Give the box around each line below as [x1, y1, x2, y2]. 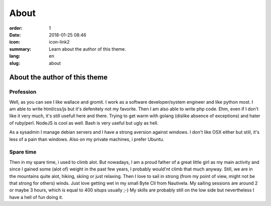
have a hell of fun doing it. [9, 194, 63, 200]
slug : [9, 60, 20, 66]
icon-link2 [49, 39, 70, 45]
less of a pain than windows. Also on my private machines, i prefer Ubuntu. [9, 136, 165, 142]
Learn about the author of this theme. [49, 46, 126, 52]
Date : [9, 32, 21, 38]
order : [9, 25, 23, 31]
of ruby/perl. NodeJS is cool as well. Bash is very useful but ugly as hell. [9, 120, 159, 126]
